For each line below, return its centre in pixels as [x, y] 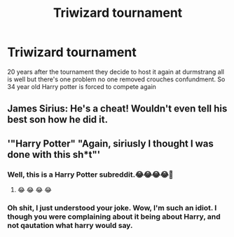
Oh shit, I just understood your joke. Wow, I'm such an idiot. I [112, 208]
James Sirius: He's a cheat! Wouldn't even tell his [117, 109]
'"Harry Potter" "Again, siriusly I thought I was [110, 143]
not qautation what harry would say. [70, 225]
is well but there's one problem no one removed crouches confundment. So [116, 79]
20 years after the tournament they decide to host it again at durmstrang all [116, 72]
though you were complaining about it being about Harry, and [114, 217]
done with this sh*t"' [54, 155]
